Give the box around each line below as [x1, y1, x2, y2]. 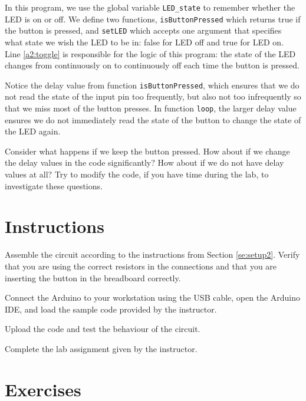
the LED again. [5, 125, 61, 137]
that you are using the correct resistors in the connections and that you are [5, 259, 277, 272]
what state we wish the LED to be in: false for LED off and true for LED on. [5, 35, 284, 48]
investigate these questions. [5, 179, 103, 192]
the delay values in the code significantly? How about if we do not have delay [5, 156, 284, 169]
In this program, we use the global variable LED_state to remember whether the [5, 1, 295, 13]
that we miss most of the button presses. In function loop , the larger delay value [5, 102, 297, 114]
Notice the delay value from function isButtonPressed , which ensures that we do [5, 78, 300, 91]
